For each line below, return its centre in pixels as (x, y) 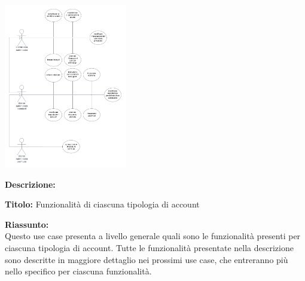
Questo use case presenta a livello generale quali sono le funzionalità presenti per (153, 236)
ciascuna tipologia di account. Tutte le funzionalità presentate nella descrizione (149, 247)
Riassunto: (27, 224)
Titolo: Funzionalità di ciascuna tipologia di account (102, 204)
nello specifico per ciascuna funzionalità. (78, 271)
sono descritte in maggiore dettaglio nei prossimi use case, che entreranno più (147, 259)
